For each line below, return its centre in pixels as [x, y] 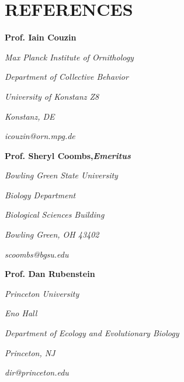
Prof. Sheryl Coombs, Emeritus [68, 155]
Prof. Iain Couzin [41, 37]
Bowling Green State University [61, 175]
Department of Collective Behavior [67, 77]
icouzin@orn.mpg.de [40, 136]
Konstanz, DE [30, 116]
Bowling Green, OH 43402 [52, 234]
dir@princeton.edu [37, 372]
